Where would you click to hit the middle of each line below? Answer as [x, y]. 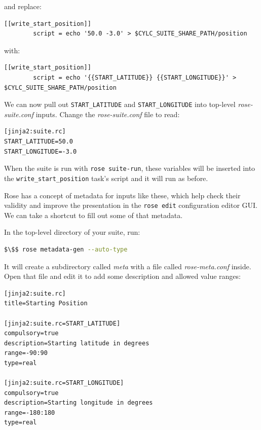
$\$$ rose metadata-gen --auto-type [66, 249]
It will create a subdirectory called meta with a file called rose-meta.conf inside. [128, 266]
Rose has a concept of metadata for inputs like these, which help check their [122, 195]
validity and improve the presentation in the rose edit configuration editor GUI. [131, 205]
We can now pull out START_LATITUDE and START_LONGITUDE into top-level [120, 104]
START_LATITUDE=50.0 [39, 141]
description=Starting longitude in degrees [79, 403]
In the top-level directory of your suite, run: [72, 232]
